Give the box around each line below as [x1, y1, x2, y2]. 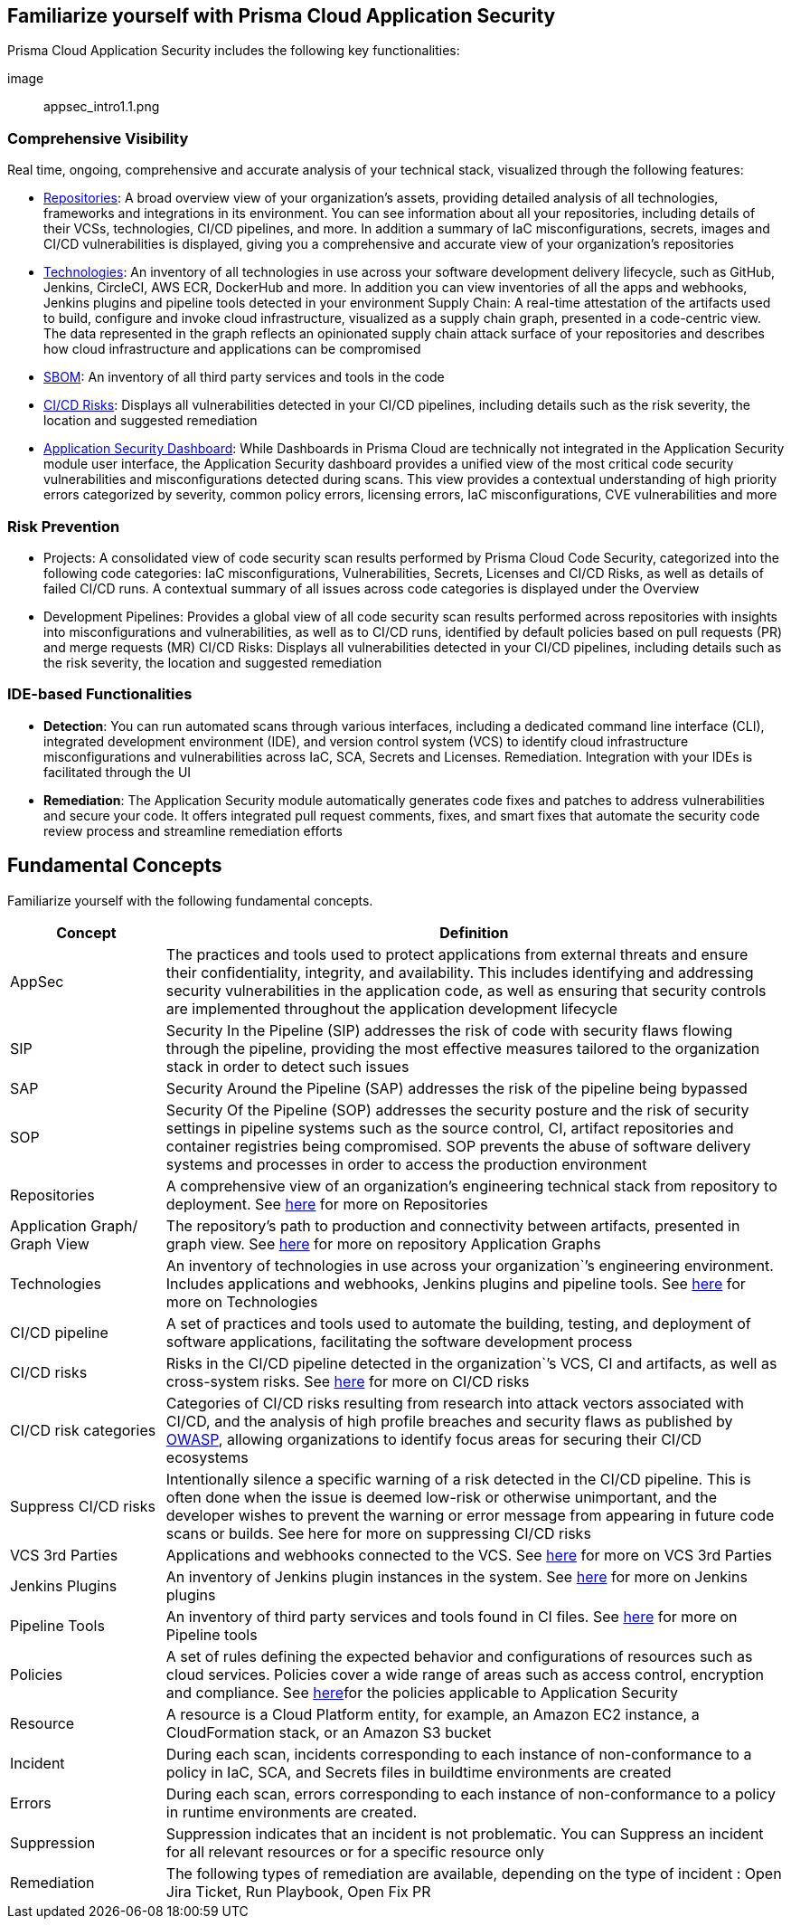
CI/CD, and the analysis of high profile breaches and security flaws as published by [165, 1411, 733, 1430]
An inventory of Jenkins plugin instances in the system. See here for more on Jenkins [165, 1567, 748, 1586]
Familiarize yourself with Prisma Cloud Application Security [7, 5, 556, 27]
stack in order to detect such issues [165, 1057, 410, 1076]
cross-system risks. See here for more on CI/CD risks [165, 1371, 530, 1390]
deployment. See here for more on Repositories [165, 1194, 488, 1213]
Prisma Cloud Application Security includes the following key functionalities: [7, 43, 460, 59]
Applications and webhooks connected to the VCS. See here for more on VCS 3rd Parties [165, 1545, 773, 1564]
